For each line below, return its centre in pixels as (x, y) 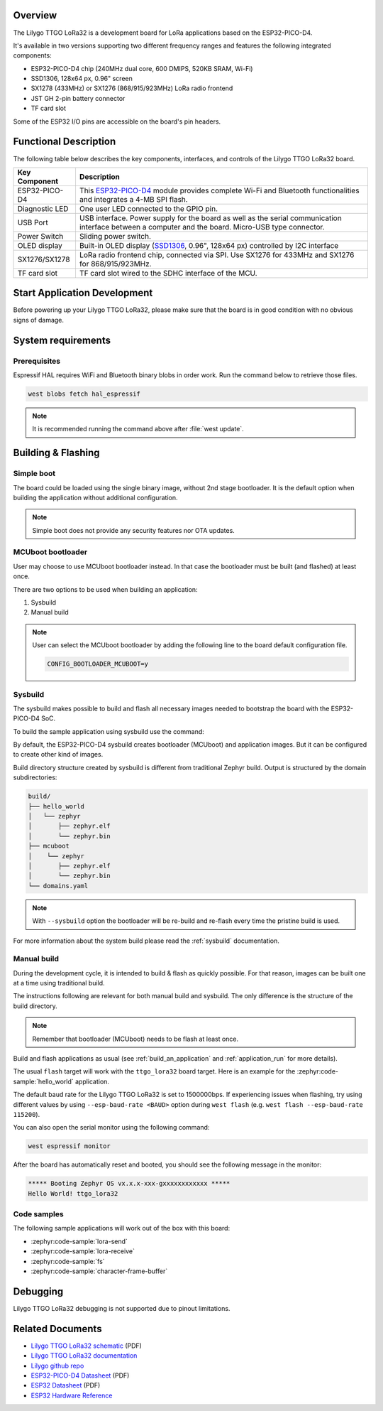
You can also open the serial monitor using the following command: (111, 1128)
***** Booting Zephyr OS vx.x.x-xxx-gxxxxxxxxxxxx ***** (129, 1184)
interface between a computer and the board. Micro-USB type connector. (202, 227)
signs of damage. (38, 320)
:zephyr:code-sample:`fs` (68, 1261)
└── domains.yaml (58, 886)
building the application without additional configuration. (95, 497)
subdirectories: (35, 777)
